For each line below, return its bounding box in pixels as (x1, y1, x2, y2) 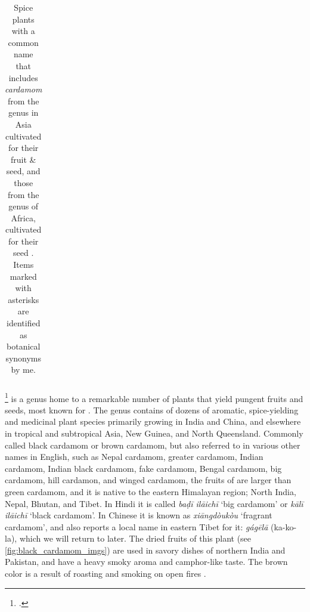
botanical (7, 340, 41, 353)
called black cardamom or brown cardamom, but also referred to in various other (5, 438, 300, 451)
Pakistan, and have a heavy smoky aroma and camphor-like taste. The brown (5, 555, 288, 568)
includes (8, 71, 38, 84)
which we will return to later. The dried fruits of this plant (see (19, 532, 252, 545)
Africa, (11, 211, 36, 224)
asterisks (8, 293, 39, 305)
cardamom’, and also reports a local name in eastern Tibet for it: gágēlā (5, 520, 268, 533)
